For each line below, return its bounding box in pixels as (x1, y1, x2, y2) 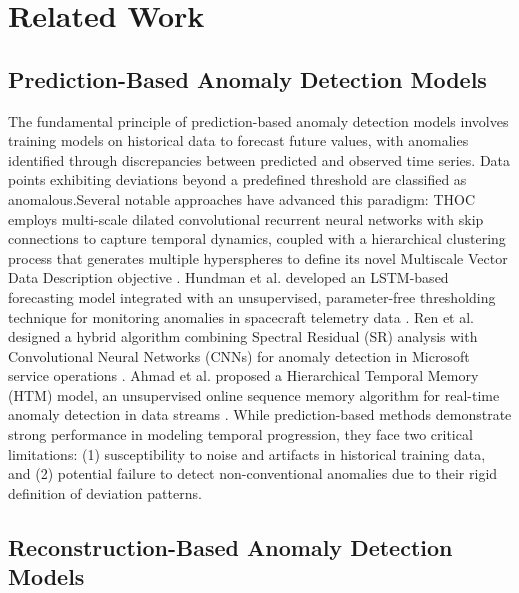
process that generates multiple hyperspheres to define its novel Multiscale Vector (8, 247, 508, 268)
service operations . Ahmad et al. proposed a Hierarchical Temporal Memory (8, 365, 479, 386)
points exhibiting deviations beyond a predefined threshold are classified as (8, 169, 467, 190)
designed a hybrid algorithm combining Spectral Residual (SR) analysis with (8, 326, 478, 347)
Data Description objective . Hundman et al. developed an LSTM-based (8, 267, 449, 288)
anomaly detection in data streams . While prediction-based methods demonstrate (8, 404, 512, 425)
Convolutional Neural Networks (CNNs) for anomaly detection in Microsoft (8, 345, 470, 366)
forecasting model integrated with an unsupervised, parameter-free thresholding (8, 286, 496, 307)
